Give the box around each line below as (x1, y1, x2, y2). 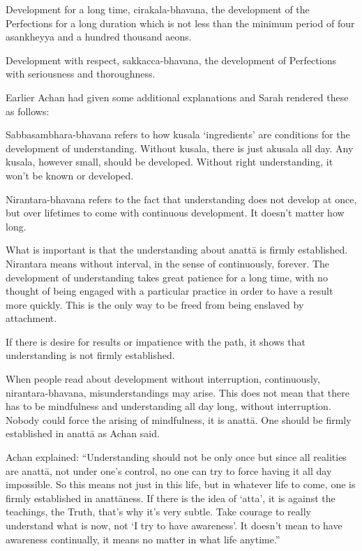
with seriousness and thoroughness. (6, 66, 156, 81)
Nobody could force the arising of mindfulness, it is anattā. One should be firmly (6, 412, 352, 427)
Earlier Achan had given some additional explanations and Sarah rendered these (6, 89, 349, 104)
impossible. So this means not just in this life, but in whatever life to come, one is (6, 477, 356, 492)
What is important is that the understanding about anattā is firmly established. (6, 242, 348, 257)
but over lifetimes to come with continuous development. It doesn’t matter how (6, 205, 345, 220)
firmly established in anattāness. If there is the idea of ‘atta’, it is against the (6, 490, 335, 505)
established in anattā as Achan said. (6, 426, 160, 441)
